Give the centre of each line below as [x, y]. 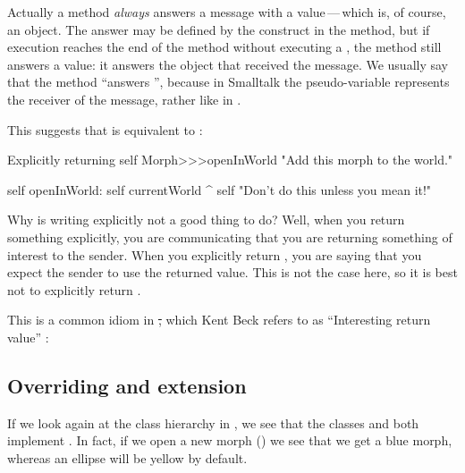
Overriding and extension [127, 385]
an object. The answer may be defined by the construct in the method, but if [219, 29]
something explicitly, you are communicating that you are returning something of [230, 236]
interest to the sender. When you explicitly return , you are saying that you [215, 254]
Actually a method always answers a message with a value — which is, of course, [227, 12]
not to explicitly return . [74, 289]
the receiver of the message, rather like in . [124, 99]
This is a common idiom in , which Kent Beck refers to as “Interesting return [219, 320]
